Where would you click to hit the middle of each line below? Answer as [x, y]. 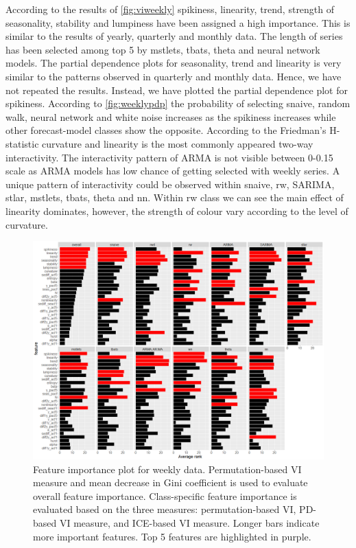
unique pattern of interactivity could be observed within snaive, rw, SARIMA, [170, 184]
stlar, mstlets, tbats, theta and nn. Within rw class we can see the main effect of [175, 197]
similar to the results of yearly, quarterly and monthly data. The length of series [174, 36]
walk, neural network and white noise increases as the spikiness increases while [171, 116]
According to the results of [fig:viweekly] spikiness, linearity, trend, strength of [170, 9]
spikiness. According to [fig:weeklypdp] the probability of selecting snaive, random [178, 103]
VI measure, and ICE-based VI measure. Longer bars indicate [189, 523]
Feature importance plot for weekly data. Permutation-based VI [167, 469]
